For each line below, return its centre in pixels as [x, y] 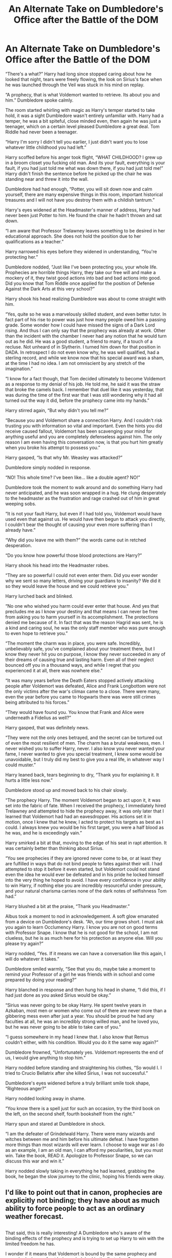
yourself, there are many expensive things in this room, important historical [84, 194]
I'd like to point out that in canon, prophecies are [84, 1193]
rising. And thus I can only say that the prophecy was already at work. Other [85, 330]
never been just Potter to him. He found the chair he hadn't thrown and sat [84, 215]
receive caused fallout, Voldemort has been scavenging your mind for [79, 431]
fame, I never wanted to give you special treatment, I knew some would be [84, 754]
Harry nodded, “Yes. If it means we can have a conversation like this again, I [85, 953]
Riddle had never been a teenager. [41, 132]
